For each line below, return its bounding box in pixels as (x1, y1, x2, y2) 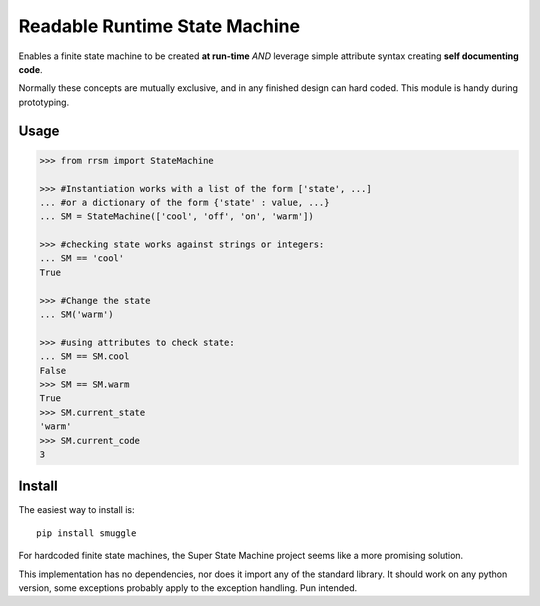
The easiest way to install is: (18, 504, 135, 516)
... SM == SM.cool (39, 351, 130, 362)
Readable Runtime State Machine (18, 15, 300, 37)
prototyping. (18, 96, 70, 108)
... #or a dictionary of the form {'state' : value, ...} (39, 196, 330, 208)
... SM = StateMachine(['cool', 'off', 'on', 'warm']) (39, 211, 314, 222)
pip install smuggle (36, 527, 137, 539)
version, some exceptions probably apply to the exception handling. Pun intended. (18, 581, 358, 594)
